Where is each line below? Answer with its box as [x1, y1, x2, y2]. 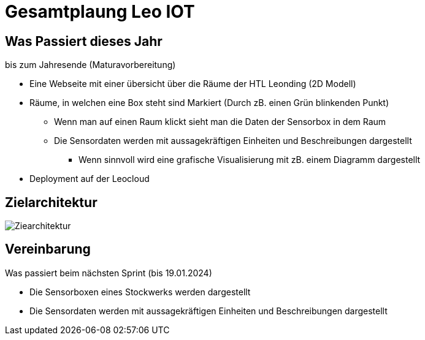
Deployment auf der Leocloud [29, 173, 150, 184]
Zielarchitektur [5, 194, 98, 210]
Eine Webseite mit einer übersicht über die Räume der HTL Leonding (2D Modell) [29, 78, 356, 89]
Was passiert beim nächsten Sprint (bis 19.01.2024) [5, 267, 212, 278]
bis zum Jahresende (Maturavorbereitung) [5, 59, 176, 70]
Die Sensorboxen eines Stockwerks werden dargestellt [29, 286, 251, 297]
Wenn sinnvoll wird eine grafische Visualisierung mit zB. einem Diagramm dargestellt [78, 154, 421, 165]
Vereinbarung [5, 241, 91, 257]
